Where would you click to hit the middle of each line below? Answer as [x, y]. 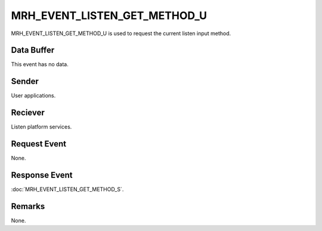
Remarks [28, 206]
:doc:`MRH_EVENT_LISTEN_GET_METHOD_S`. [67, 189]
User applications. [33, 96]
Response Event [42, 175]
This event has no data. [40, 64]
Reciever [28, 113]
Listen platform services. [41, 127]
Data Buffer [33, 50]
